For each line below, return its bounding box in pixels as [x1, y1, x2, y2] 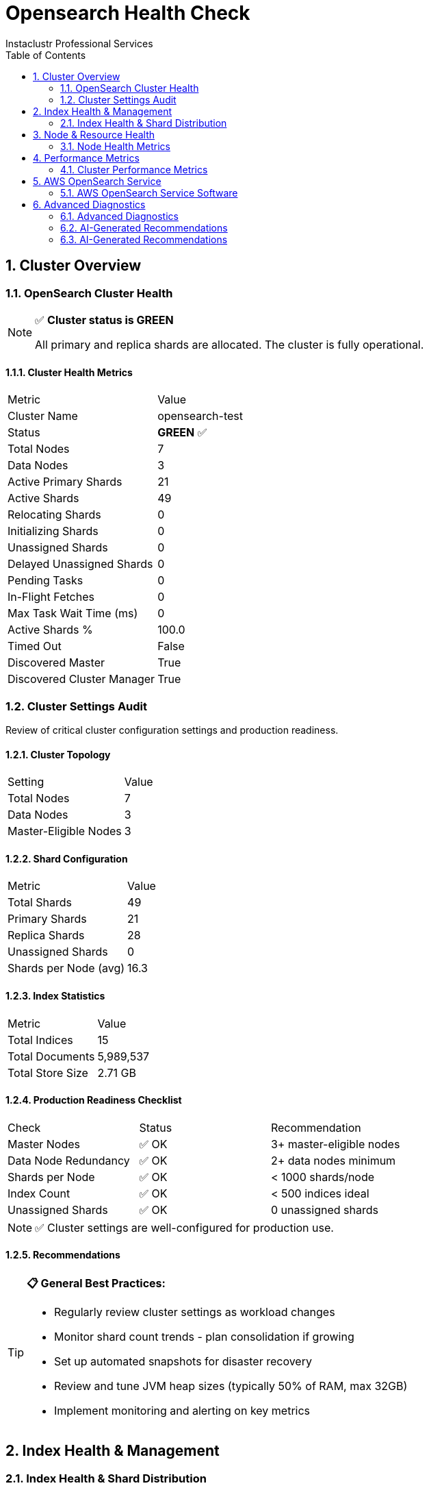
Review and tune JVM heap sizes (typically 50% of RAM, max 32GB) [54, 1379, 408, 1393]
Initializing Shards [8, 524, 99, 538]
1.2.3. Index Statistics [5, 989, 105, 1002]
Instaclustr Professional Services [5, 37, 153, 49]
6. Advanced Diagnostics [33, 198, 146, 210]
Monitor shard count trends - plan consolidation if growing [54, 1330, 354, 1344]
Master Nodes [8, 1137, 81, 1151]
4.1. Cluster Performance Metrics [60, 163, 208, 175]
